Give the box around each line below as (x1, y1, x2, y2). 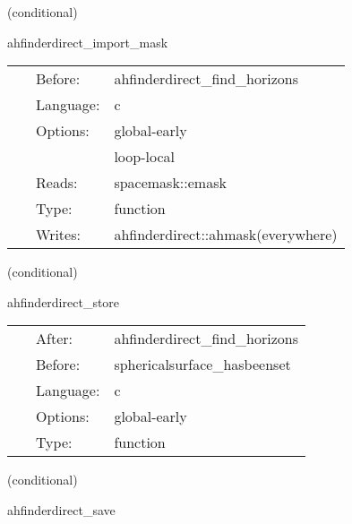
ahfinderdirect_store (7, 292, 120, 311)
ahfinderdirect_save (7, 500, 116, 519)
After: (36, 328, 73, 349)
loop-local (114, 146, 175, 168)
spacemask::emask (114, 172, 227, 193)
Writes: (36, 224, 81, 245)
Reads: (36, 172, 78, 193)
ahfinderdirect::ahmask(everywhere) (114, 224, 338, 245)
